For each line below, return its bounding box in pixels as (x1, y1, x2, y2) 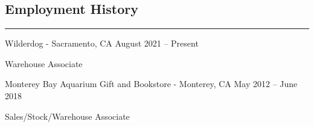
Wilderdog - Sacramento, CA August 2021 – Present (5, 37, 199, 50)
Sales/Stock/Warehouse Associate (5, 109, 130, 122)
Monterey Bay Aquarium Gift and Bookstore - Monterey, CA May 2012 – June (5, 77, 298, 90)
